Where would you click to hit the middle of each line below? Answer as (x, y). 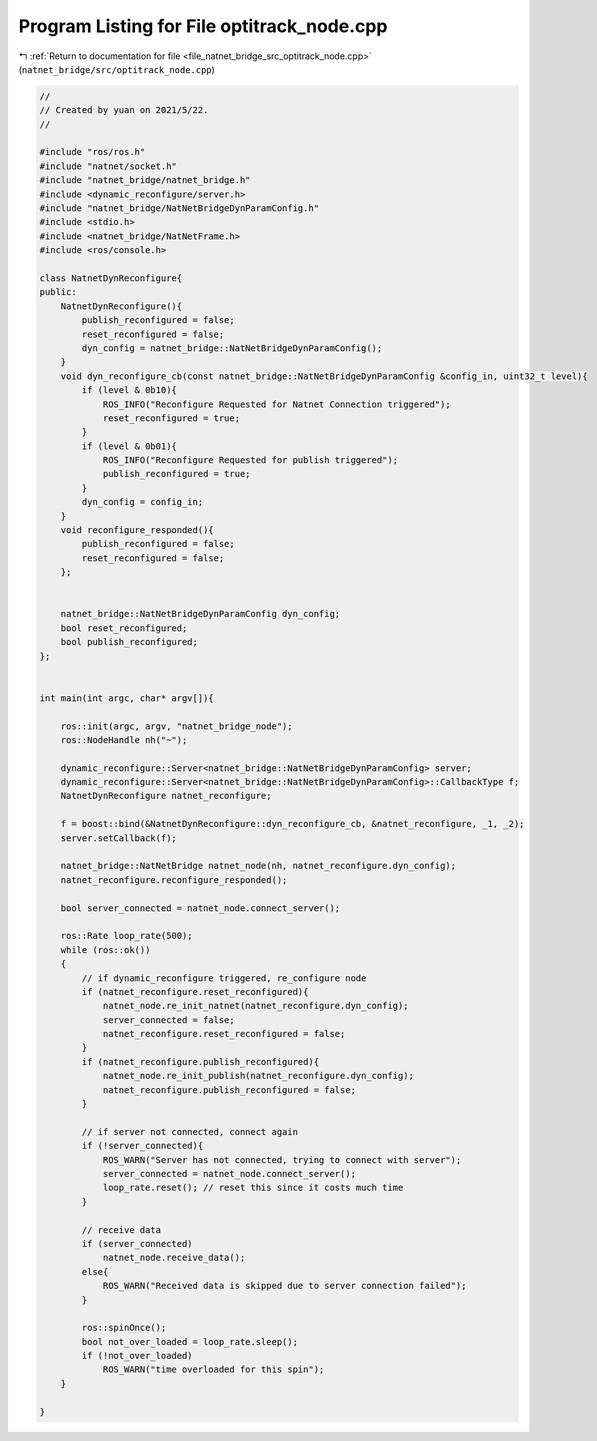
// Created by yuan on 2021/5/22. (124, 110)
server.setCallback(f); (118, 838)
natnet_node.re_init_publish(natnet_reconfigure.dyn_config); (258, 1076)
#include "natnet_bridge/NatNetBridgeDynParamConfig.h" (179, 208)
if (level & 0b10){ (129, 390)
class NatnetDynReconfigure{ (111, 278)
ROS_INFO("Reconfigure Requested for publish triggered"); (250, 460)
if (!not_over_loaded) (137, 1356)
